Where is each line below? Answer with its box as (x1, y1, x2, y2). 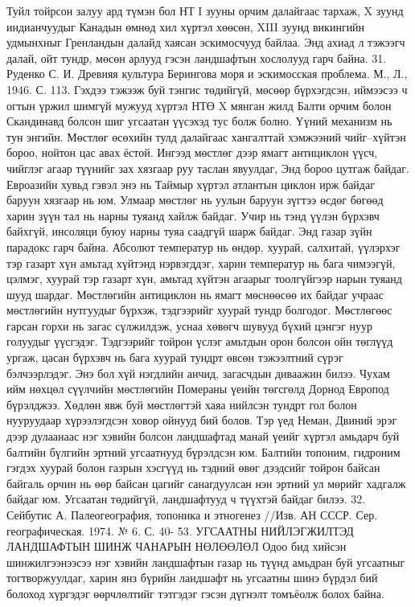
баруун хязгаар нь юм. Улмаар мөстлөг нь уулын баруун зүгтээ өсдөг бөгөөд (6, 191, 384, 208)
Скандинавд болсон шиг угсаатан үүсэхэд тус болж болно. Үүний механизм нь (6, 113, 392, 129)
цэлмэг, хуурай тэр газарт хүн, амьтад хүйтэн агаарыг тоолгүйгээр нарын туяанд (6, 270, 402, 287)
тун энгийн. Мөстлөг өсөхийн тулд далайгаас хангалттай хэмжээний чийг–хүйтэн (6, 128, 406, 145)
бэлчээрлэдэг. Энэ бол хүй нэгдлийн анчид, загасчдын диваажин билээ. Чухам (6, 364, 390, 381)
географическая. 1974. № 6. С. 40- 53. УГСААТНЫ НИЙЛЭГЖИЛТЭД (6, 522, 354, 539)
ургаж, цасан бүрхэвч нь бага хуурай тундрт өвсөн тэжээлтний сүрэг (6, 349, 343, 366)
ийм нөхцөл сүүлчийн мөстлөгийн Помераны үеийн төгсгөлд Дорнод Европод (6, 380, 389, 397)
